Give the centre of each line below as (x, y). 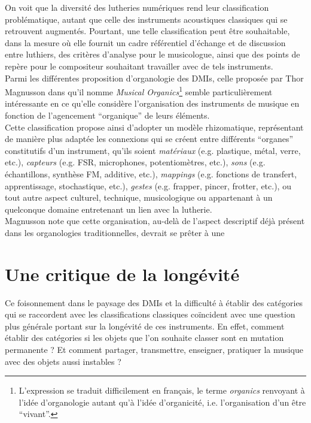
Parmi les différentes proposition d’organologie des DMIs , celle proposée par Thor (154, 78)
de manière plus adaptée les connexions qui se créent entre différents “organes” (149, 139)
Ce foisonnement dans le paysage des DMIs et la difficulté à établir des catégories (154, 302)
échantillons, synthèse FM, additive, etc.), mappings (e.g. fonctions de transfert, (151, 173)
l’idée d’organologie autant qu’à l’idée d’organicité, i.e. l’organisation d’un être (162, 402)
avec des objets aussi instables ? (63, 361)
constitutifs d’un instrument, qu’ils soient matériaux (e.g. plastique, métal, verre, (153, 150)
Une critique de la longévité (122, 274)
